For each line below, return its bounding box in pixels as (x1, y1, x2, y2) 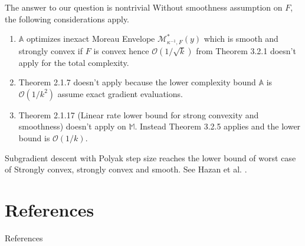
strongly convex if (18, 44, 83, 56)
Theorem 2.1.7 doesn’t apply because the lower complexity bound (18, 76, 256, 88)
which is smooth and (204, 32, 278, 45)
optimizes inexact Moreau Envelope (27, 32, 155, 45)
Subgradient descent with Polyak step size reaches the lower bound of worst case (5, 151, 296, 164)
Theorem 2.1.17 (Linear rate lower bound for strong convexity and (18, 108, 259, 121)
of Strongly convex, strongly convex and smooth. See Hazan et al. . (5, 163, 247, 175)
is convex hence (93, 44, 149, 56)
